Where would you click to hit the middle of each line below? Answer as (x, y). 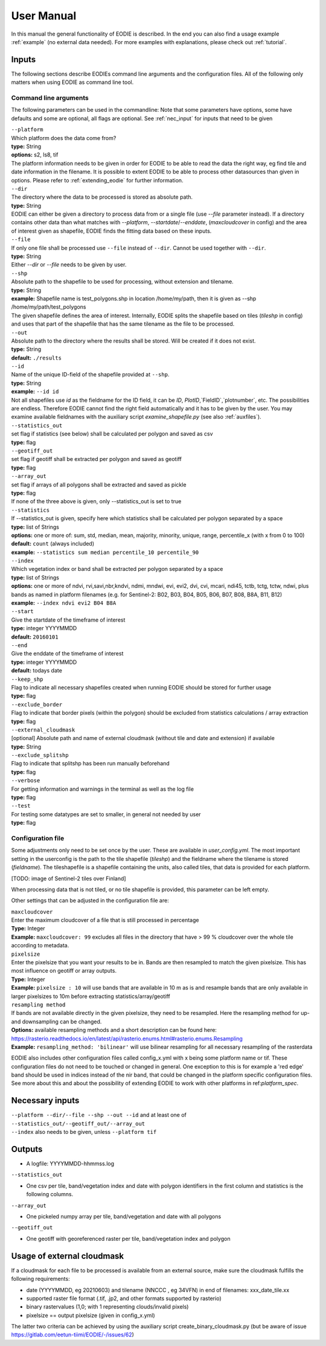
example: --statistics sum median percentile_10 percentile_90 (105, 552)
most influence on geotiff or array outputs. (64, 971)
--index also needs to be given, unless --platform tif (84, 1132)
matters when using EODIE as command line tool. (72, 82)
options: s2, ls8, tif (35, 155)
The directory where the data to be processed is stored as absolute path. (102, 197)
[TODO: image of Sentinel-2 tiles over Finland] (69, 878)
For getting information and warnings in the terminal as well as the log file (103, 789)
